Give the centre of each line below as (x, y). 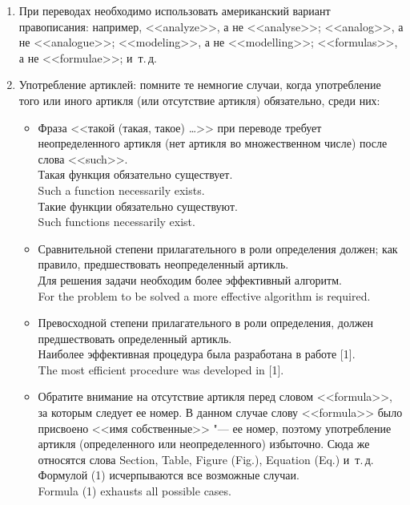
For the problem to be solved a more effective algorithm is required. (204, 295)
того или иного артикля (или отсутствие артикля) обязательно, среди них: (199, 100)
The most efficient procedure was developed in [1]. (161, 369)
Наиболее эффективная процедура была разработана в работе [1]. (197, 354)
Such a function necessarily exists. (121, 190)
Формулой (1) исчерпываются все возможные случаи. (169, 475)
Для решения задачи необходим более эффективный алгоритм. (190, 279)
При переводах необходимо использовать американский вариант (175, 10)
